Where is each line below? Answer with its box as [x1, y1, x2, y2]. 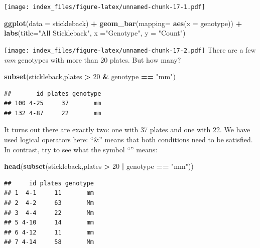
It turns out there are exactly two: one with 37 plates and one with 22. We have [4, 124, 250, 135]
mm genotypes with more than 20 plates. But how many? [4, 54, 181, 65]
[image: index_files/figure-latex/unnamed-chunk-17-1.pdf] [4, 4, 205, 11]
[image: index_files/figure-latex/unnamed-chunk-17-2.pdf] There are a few [4, 44, 256, 55]
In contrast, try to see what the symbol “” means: [4, 144, 158, 154]
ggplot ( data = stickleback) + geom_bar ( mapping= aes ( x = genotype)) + [4, 18, 242, 28]
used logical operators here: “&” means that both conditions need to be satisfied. [4, 134, 253, 145]
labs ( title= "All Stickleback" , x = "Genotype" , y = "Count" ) [4, 28, 186, 38]
